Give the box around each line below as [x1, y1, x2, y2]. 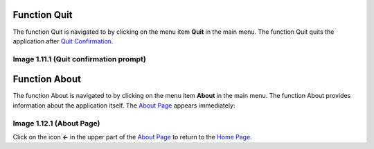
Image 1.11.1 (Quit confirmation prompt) [12, 54, 147, 63]
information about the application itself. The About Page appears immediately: [12, 101, 235, 110]
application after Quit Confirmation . [12, 37, 114, 45]
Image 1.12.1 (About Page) [12, 118, 100, 128]
